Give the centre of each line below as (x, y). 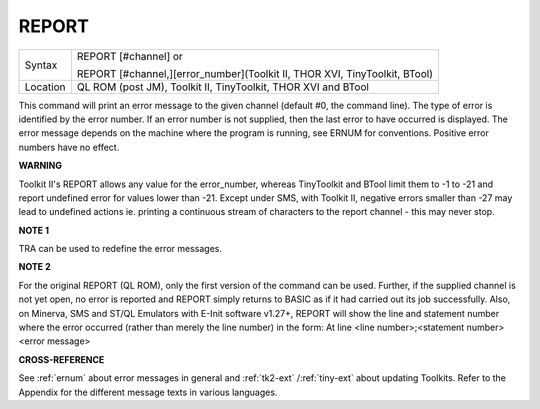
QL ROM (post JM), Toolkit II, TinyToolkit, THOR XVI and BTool (223, 87)
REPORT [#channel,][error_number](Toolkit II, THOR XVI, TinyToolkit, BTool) (255, 73)
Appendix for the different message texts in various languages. (148, 392)
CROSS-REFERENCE (61, 359)
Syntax (41, 65)
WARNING (40, 166)
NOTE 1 (34, 230)
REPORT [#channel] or (130, 56)
